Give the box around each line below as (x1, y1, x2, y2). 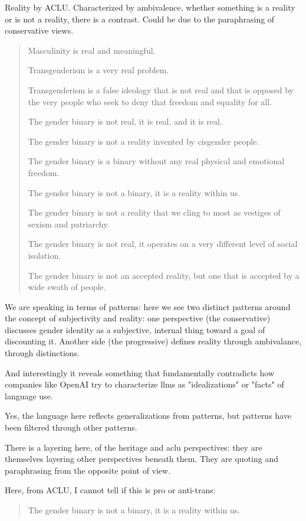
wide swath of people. (28, 281, 106, 293)
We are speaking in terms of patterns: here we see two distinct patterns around (5, 300, 291, 312)
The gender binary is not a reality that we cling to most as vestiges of (28, 206, 281, 219)
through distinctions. (5, 347, 80, 359)
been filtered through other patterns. (5, 421, 137, 434)
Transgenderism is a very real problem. (28, 64, 169, 76)
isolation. (28, 249, 61, 261)
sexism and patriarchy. (28, 217, 110, 230)
